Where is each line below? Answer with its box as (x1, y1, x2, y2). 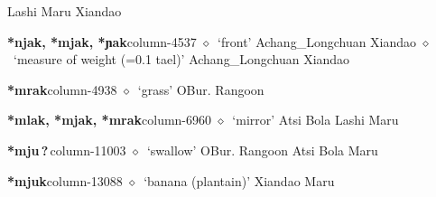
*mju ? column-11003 (7, 140, 126, 159)
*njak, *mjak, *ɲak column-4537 (7, 32, 197, 51)
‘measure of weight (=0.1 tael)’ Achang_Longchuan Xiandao (13, 50, 350, 69)
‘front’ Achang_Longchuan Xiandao (218, 32, 417, 51)
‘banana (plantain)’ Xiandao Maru (144, 171, 335, 190)
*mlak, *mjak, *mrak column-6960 (7, 110, 212, 129)
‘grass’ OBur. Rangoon (137, 80, 264, 98)
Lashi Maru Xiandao (7, 2, 122, 20)
